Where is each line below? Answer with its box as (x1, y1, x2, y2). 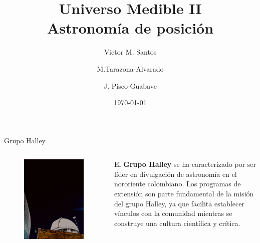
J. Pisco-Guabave (104, 80, 157, 91)
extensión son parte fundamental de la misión (114, 188, 254, 199)
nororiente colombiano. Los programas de (114, 178, 241, 189)
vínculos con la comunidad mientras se (114, 208, 232, 218)
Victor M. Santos (104, 47, 157, 57)
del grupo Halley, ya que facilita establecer (114, 198, 244, 208)
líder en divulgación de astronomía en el (114, 168, 237, 179)
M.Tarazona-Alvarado (97, 63, 164, 74)
